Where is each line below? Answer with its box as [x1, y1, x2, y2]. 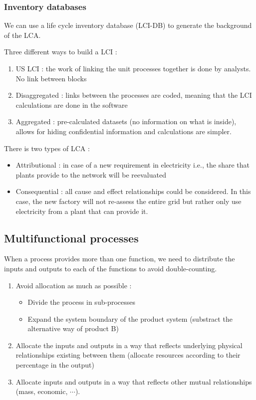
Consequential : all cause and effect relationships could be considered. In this [15, 186, 251, 197]
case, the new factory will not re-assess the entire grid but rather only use [15, 196, 242, 206]
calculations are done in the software [15, 99, 128, 110]
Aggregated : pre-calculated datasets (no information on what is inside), [15, 116, 237, 127]
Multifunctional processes [4, 230, 139, 245]
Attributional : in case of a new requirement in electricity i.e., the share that [15, 160, 250, 170]
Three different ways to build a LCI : [4, 46, 117, 57]
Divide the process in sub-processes [27, 297, 135, 307]
